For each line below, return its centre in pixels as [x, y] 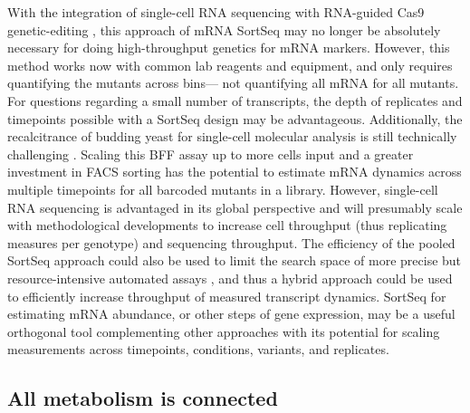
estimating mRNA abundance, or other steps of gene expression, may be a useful [231, 314]
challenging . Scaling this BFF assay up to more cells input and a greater [211, 154]
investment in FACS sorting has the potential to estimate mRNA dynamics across [235, 172]
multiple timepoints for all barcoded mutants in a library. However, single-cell [223, 189]
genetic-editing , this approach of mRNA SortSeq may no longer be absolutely [224, 29]
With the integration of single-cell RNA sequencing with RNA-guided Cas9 [216, 12]
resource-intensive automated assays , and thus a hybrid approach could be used [230, 278]
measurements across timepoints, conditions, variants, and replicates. [198, 349]
